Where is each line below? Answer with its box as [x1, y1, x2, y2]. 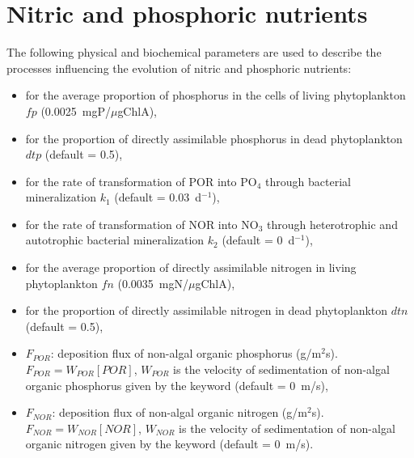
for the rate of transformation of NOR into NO [25, 215, 259, 232]
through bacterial [265, 172, 351, 189]
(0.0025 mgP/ [40, 102, 111, 119]
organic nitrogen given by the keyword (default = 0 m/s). [25, 435, 314, 452]
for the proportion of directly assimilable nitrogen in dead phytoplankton [25, 302, 388, 319]
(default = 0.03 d [114, 189, 202, 206]
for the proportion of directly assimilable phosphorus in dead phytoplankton [25, 129, 403, 146]
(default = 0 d [222, 231, 295, 248]
